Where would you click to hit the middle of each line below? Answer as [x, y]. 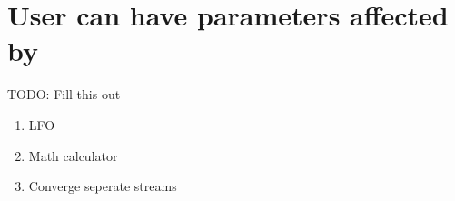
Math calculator [73, 155]
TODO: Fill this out [64, 94]
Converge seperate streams [103, 186]
